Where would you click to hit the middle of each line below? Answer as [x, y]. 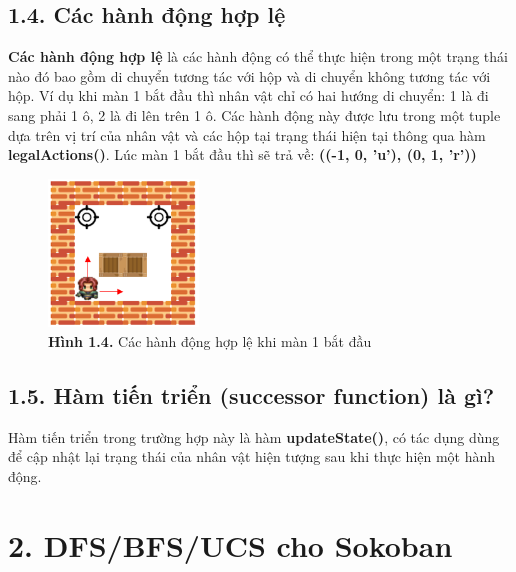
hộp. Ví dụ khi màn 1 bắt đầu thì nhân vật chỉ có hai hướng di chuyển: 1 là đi [248, 95]
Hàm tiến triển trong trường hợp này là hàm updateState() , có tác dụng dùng [254, 436]
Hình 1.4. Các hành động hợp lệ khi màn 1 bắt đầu [210, 341]
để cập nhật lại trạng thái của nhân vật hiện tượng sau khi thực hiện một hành [252, 456]
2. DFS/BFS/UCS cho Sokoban [230, 544]
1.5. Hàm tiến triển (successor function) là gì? [251, 395]
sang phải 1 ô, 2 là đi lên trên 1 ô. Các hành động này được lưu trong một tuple [254, 114]
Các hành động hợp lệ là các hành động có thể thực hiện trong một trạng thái [258, 56]
